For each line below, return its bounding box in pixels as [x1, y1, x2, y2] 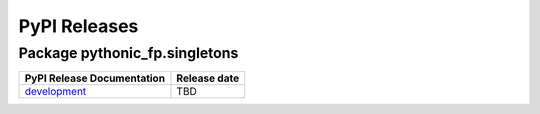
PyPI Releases [18, 15, 139, 37]
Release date [176, 71, 240, 85]
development [24, 85, 87, 99]
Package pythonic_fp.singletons [18, 44, 239, 62]
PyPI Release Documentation [24, 71, 165, 85]
